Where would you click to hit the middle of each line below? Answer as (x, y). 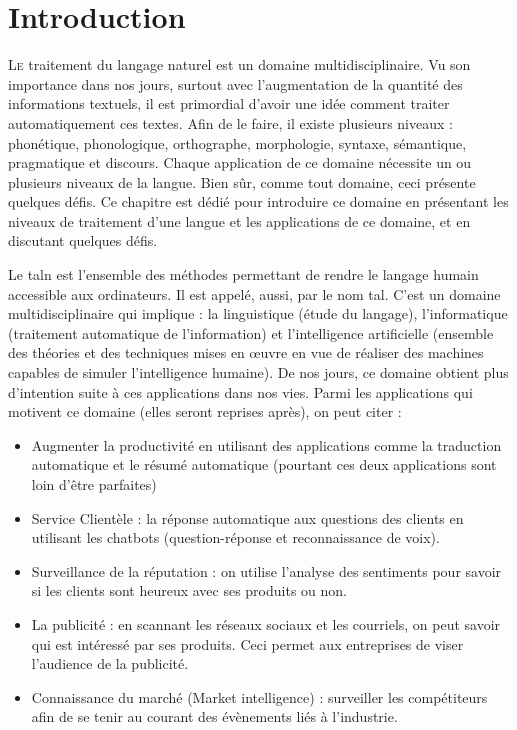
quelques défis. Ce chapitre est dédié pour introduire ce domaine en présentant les (258, 201)
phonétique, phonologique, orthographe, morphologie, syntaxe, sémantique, (237, 142)
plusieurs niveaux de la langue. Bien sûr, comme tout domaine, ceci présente (242, 181)
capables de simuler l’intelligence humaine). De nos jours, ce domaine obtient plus (258, 372)
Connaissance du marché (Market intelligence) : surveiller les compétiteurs (259, 696)
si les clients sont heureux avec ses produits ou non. (189, 590)
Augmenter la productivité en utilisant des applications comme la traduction (266, 444)
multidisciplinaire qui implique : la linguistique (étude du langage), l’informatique (258, 313)
